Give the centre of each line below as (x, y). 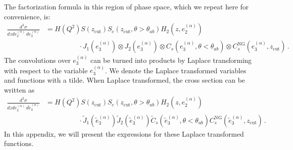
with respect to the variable (46, 70)
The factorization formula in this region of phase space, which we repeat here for (126, 6)
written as (19, 89)
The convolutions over (37, 60)
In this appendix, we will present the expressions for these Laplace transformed (124, 133)
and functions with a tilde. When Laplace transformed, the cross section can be (124, 79)
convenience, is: (27, 16)
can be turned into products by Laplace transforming (171, 60)
